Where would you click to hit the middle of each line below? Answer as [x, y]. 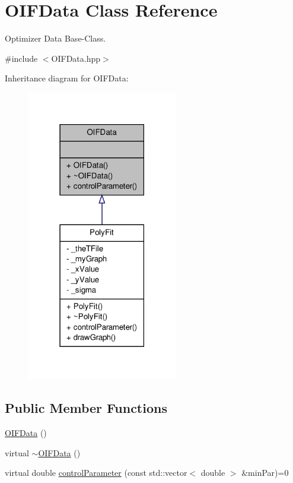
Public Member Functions [86, 408]
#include [21, 58]
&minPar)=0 [265, 473]
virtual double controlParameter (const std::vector [96, 473]
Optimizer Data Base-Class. [55, 38]
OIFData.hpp [76, 58]
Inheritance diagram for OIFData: [67, 78]
